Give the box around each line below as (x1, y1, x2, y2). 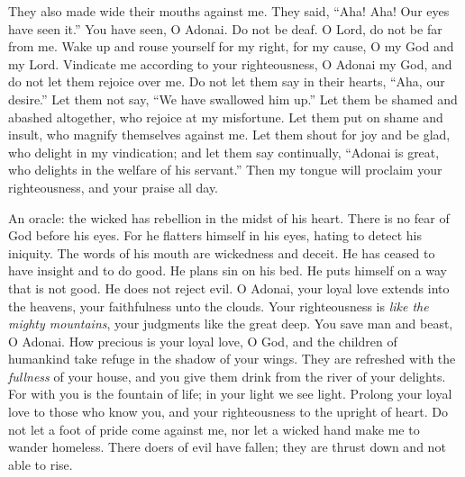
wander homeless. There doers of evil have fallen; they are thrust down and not (8, 437, 446, 456)
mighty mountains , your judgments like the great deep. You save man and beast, (8, 314, 453, 333)
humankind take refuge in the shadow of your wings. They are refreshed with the (8, 349, 456, 368)
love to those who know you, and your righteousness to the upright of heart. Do (8, 402, 448, 421)
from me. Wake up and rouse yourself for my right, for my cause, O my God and (8, 37, 454, 56)
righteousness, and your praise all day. (8, 177, 219, 196)
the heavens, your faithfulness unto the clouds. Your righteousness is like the (8, 296, 429, 315)
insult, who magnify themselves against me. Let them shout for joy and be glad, (8, 125, 451, 144)
